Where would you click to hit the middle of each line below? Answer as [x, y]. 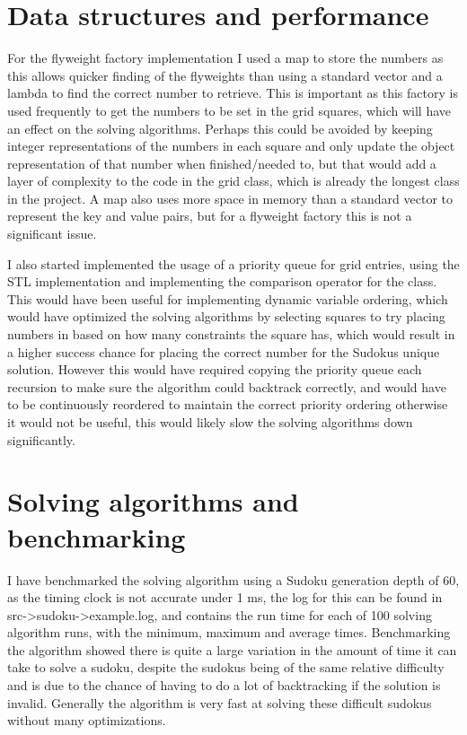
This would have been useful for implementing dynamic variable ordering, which [228, 298]
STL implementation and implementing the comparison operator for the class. [222, 281]
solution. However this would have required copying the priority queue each [215, 369]
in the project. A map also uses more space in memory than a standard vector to [230, 198]
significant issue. [52, 234]
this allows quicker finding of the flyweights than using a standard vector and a [225, 75]
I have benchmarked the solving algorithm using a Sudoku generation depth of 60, [233, 579]
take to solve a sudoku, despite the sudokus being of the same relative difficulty [226, 667]
